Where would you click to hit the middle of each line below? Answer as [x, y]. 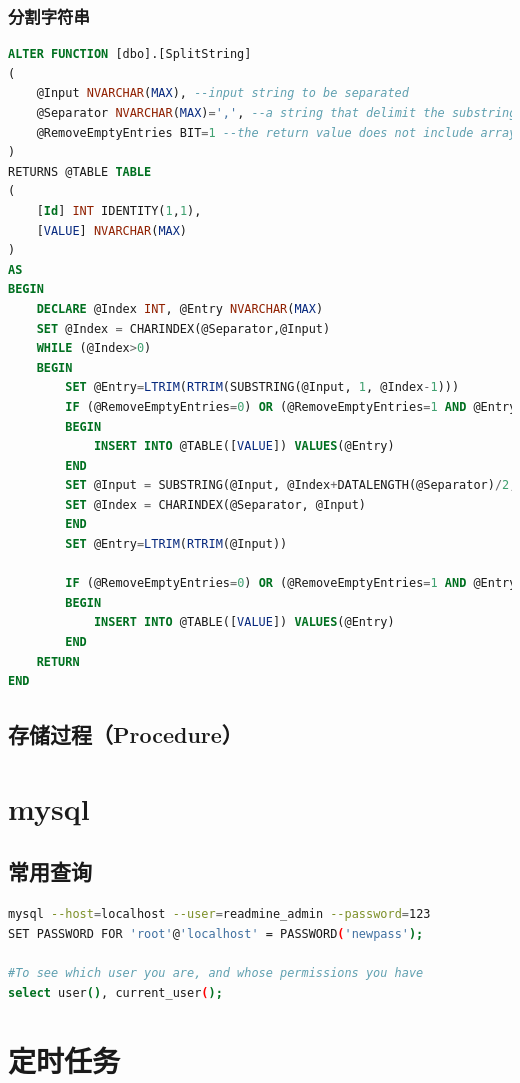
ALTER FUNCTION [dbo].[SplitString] [130, 54]
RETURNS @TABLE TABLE [80, 171]
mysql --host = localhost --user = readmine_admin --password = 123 [219, 914]
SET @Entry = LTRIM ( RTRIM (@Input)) [176, 544]
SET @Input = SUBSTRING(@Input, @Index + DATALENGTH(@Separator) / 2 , [291, 485]
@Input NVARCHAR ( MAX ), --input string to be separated [222, 93]
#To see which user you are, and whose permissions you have [216, 972]
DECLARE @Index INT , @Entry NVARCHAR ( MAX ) [180, 308]
